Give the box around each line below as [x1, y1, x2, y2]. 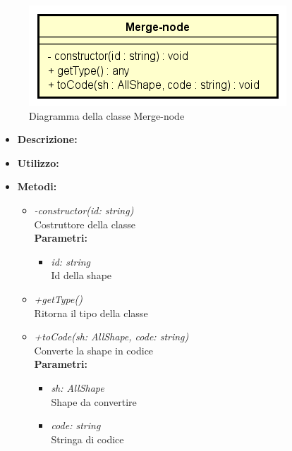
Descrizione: [17, 132, 78, 147]
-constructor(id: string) [34, 202, 134, 217]
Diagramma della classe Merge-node [29, 108, 185, 123]
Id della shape [51, 268, 112, 283]
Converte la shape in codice [34, 342, 154, 357]
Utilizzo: [17, 155, 59, 170]
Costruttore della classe [34, 216, 135, 231]
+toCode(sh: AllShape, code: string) [34, 329, 189, 344]
